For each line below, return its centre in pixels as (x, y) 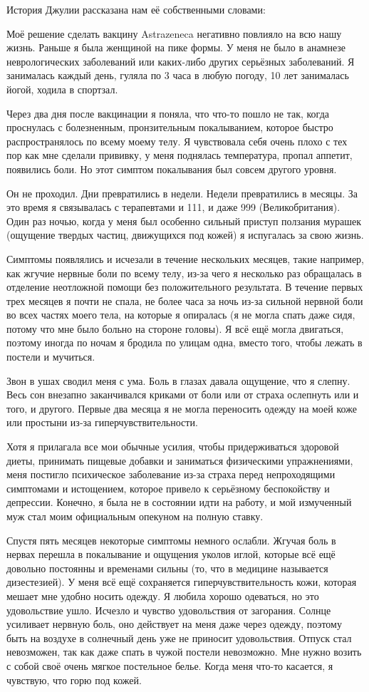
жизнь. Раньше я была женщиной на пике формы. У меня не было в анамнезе (176, 47)
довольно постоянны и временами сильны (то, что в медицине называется (167, 568)
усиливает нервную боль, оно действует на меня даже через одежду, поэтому (174, 624)
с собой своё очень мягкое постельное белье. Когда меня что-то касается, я (170, 665)
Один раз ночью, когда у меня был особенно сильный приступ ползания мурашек (184, 221)
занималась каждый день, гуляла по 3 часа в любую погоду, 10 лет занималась (178, 75)
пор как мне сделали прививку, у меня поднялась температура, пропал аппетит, (180, 155)
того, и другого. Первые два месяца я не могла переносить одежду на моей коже (182, 408)
